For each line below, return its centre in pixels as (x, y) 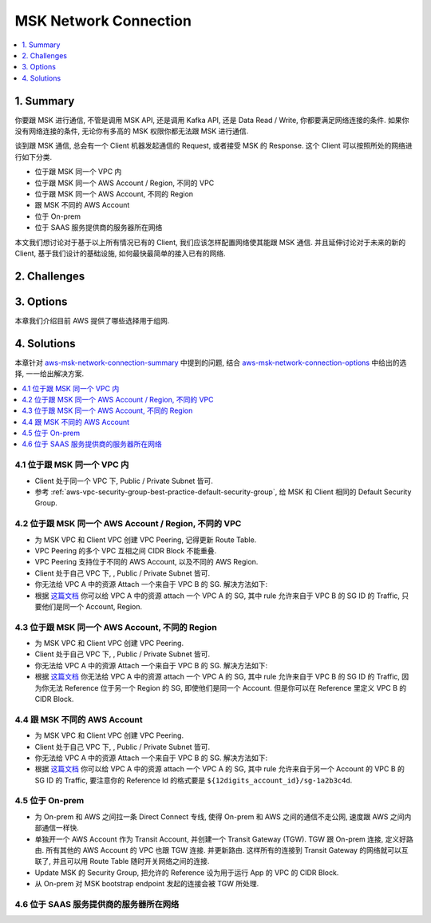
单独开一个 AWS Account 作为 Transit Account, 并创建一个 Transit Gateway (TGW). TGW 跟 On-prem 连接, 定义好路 (224, 839)
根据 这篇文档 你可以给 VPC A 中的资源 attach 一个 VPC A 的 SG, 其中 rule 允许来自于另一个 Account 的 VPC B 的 (219, 769)
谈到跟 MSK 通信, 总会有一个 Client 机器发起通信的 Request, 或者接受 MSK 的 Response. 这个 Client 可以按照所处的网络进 (214, 146)
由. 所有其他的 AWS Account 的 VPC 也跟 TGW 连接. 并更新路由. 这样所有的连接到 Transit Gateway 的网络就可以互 (221, 850)
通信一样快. (60, 828)
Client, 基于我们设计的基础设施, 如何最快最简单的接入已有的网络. (120, 253)
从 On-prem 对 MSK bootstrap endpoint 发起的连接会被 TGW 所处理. (147, 884)
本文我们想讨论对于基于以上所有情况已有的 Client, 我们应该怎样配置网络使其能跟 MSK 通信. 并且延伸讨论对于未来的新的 (210, 242)
